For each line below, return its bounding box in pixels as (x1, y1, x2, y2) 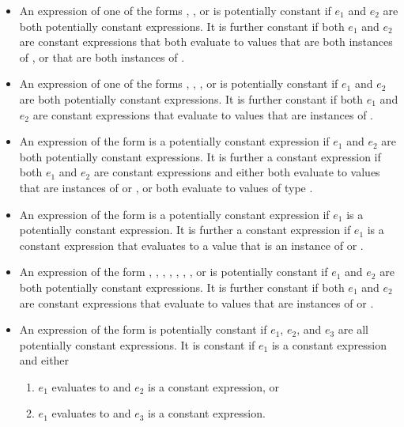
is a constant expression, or (148, 378, 280, 395)
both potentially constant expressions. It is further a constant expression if (19, 148, 381, 164)
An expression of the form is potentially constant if (19, 321, 267, 338)
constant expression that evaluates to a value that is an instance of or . (19, 236, 364, 253)
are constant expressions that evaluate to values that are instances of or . (19, 294, 374, 311)
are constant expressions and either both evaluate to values (93, 164, 380, 180)
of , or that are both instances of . (19, 48, 185, 65)
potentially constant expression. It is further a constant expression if (19, 221, 351, 238)
